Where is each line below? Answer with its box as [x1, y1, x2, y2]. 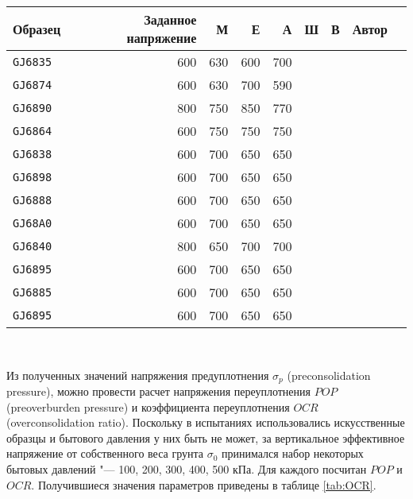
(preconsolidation [287, 366, 371, 383]
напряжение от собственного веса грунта [6, 445, 203, 462]
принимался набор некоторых [221, 445, 364, 462]
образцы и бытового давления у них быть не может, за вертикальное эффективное [6, 429, 405, 446]
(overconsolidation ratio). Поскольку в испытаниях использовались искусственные [6, 414, 405, 431]
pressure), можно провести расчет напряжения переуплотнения [6, 383, 311, 400]
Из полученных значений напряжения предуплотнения [6, 366, 269, 383]
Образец [13, 19, 61, 38]
